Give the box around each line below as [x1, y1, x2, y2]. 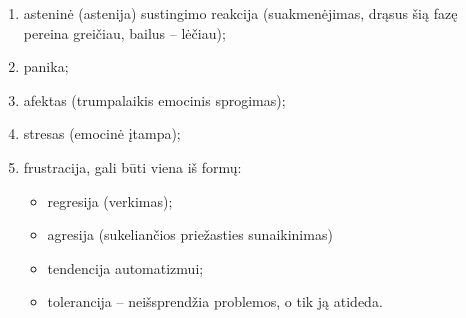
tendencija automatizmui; [47, 257, 204, 278]
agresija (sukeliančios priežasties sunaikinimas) [47, 224, 333, 245]
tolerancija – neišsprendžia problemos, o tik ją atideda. [47, 291, 383, 312]
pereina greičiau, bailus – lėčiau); [23, 22, 226, 43]
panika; [23, 56, 69, 77]
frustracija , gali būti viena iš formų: [23, 156, 242, 177]
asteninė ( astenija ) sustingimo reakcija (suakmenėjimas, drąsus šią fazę [23, 3, 458, 23]
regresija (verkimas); [47, 190, 173, 211]
